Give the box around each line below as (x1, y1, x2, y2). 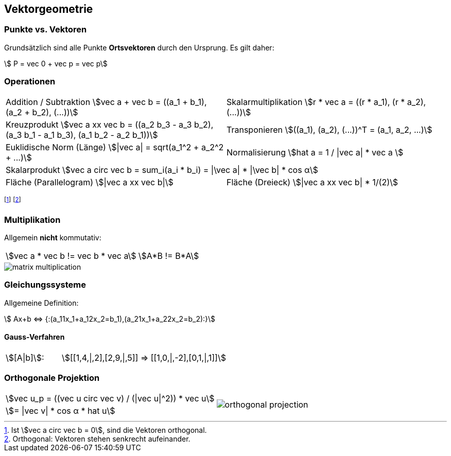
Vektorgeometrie (4, 3, 93, 15)
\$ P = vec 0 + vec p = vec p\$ (4, 59, 108, 68)
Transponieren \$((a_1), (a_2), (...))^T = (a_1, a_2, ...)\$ (227, 124, 432, 135)
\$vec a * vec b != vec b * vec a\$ (6, 250, 136, 261)
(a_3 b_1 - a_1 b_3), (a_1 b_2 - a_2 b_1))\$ (6, 129, 158, 140)
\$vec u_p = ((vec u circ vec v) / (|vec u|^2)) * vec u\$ (6, 393, 215, 404)
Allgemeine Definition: (4, 298, 79, 307)
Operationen (4, 76, 56, 87)
